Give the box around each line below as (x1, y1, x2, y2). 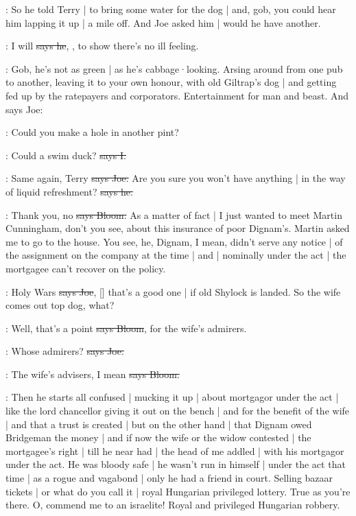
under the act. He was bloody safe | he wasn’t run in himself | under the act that (5, 457, 346, 471)
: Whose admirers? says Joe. (5, 344, 124, 358)
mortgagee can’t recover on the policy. (5, 261, 166, 275)
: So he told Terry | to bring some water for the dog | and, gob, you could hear (5, 2, 336, 16)
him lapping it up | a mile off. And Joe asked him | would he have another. (5, 15, 321, 30)
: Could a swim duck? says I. (5, 148, 126, 162)
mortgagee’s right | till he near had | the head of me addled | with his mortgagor (5, 443, 344, 458)
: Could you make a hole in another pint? (5, 125, 179, 139)
